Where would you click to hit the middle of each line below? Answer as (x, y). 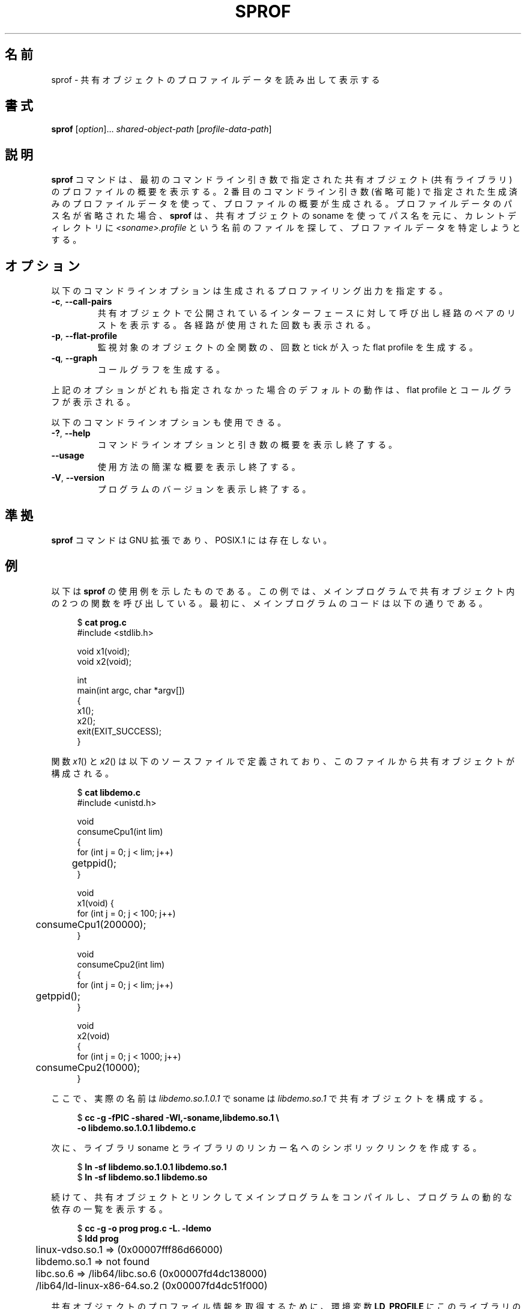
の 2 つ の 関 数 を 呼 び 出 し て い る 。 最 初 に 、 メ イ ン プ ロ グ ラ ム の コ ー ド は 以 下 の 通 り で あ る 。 (269, 603)
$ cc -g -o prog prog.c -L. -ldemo (144, 1228)
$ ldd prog (98, 1238)
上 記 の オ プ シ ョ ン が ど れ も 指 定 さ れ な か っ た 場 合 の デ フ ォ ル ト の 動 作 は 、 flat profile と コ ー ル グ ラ (282, 390)
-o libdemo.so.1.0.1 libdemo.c (137, 1127)
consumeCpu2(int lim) (121, 964)
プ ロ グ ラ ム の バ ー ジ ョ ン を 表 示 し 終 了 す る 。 (204, 489)
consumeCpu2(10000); (88, 1067)
